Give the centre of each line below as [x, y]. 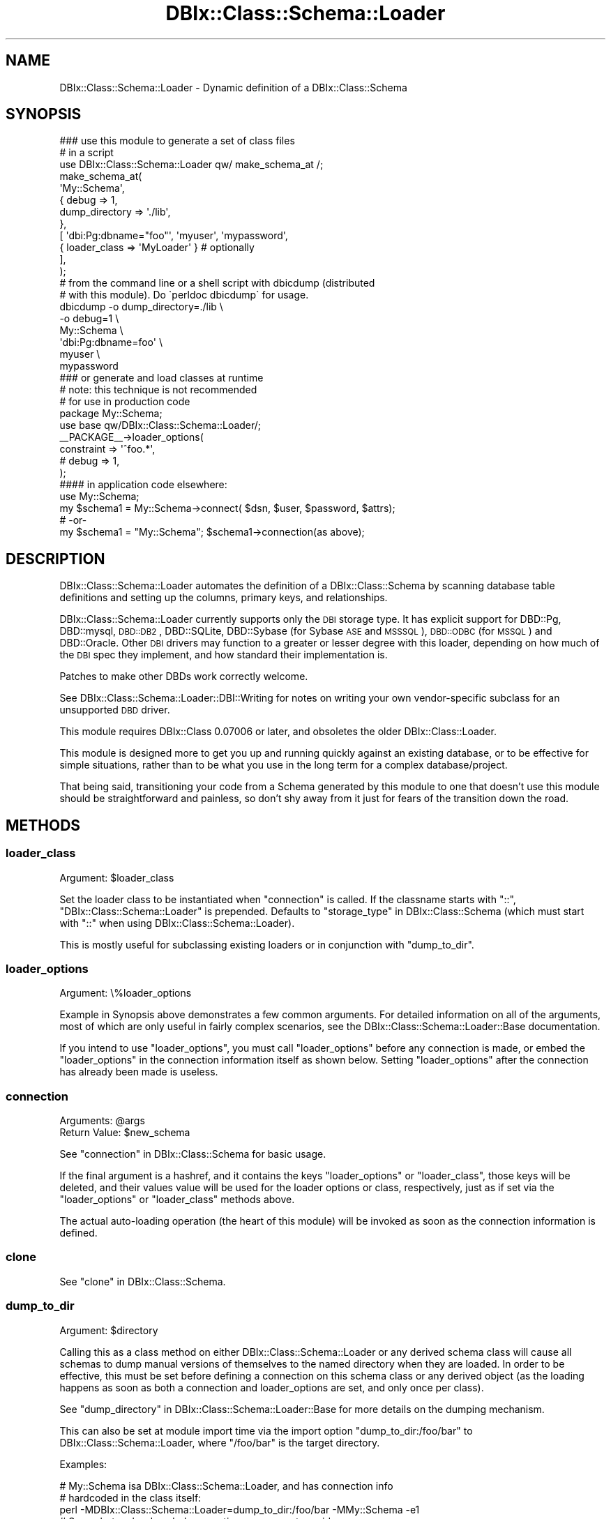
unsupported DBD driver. [115, 710]
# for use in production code [125, 402]
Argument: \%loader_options [126, 993]
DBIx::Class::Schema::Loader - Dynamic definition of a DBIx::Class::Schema [233, 87]
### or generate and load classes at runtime [161, 378]
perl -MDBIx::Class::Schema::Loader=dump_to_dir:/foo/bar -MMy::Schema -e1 [240, 1509]
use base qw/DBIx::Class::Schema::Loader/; [160, 425]
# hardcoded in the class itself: [130, 1497]
